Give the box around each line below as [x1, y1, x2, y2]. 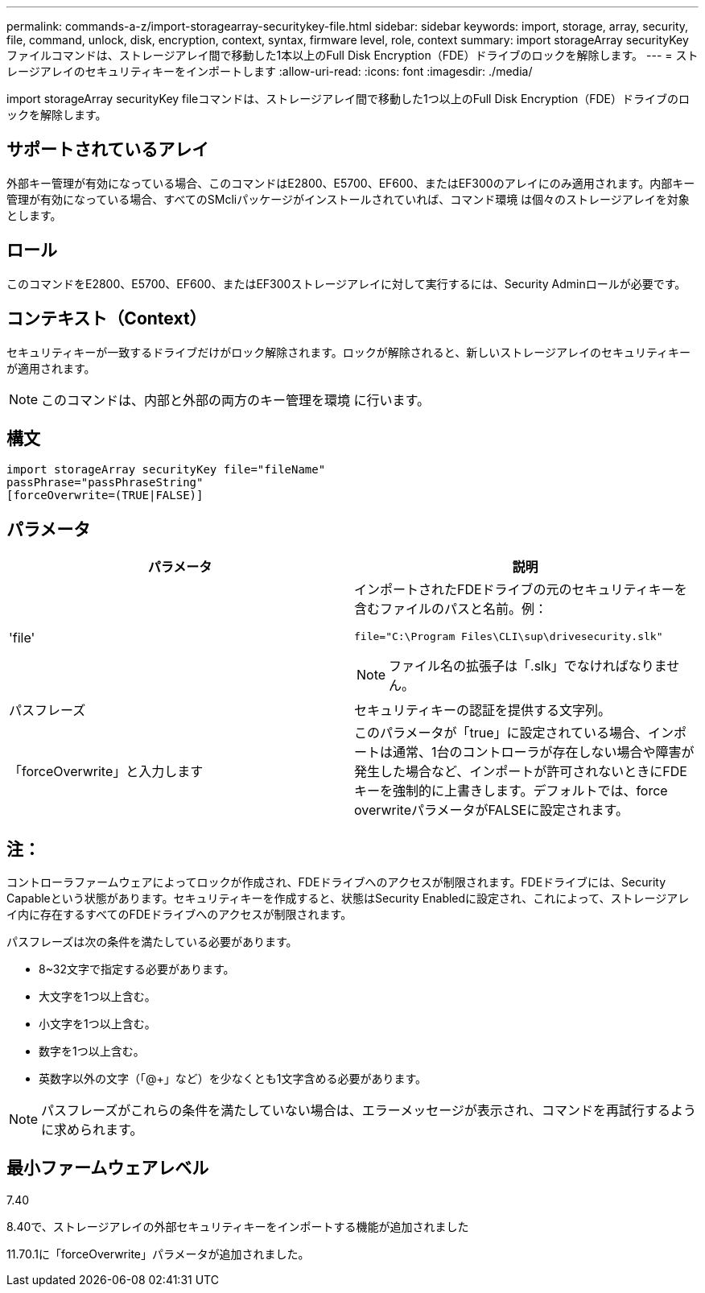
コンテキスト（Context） [6, 308, 207, 329]
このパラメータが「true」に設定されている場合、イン [354, 725, 674, 742]
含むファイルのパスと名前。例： [354, 601, 548, 618]
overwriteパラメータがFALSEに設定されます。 [354, 802, 629, 819]
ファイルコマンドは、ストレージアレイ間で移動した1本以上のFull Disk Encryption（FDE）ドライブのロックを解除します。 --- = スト [6, 48, 699, 62]
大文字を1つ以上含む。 [39, 989, 156, 1004]
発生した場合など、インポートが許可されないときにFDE [354, 763, 687, 780]
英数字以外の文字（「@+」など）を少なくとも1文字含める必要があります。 [39, 1072, 427, 1086]
